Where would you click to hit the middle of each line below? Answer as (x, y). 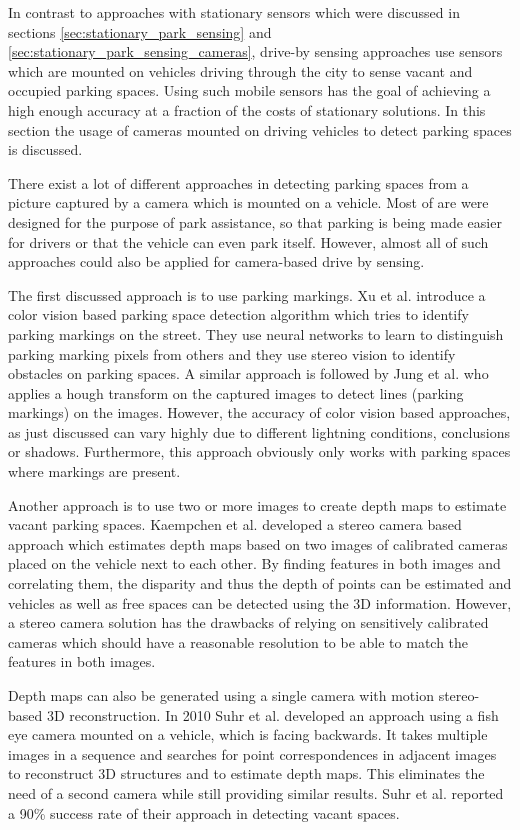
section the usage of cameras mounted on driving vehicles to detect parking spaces (260, 129)
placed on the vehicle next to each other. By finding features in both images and (254, 563)
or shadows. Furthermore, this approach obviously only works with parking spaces (259, 451)
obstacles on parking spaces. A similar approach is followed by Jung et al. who (248, 373)
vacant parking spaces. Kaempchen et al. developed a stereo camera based (235, 524)
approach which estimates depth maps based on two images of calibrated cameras (258, 543)
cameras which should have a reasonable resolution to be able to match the (238, 641)
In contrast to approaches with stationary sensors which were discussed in (234, 12)
